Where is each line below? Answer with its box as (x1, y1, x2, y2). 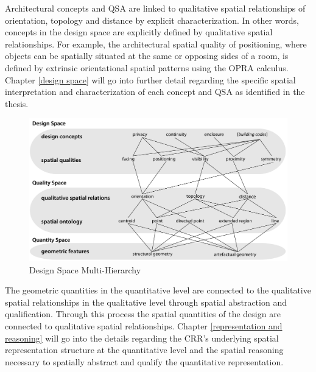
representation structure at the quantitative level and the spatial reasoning (5, 343, 284, 356)
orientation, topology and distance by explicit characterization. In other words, (5, 13, 299, 26)
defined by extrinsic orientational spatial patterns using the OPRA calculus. (5, 61, 289, 74)
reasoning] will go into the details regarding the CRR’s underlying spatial (5, 331, 279, 344)
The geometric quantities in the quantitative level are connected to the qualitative (5, 284, 311, 297)
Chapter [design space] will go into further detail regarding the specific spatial (5, 73, 296, 86)
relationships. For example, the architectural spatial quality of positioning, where (5, 37, 307, 50)
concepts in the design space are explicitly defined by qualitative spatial (5, 26, 273, 38)
